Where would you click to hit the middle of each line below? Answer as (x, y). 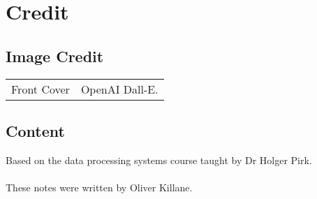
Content (35, 130)
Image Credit (55, 56)
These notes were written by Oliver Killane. (99, 187)
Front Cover (40, 89)
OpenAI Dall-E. (119, 89)
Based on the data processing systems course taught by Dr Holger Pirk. (159, 160)
